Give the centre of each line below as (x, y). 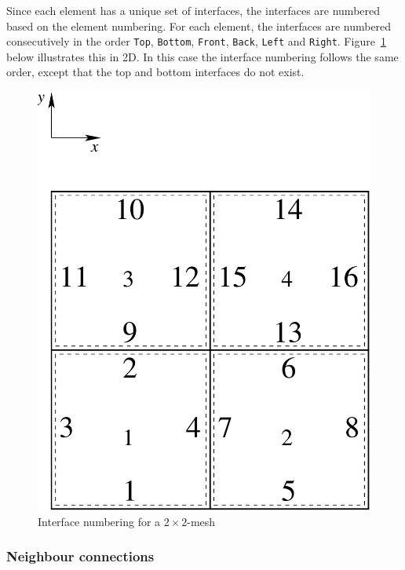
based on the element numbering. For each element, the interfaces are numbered (199, 26)
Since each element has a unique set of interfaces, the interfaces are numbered (193, 10)
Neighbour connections (80, 556)
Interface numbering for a (99, 521)
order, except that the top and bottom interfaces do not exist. (155, 72)
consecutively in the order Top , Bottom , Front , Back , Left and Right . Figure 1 (196, 41)
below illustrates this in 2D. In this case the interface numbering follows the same (202, 56)
